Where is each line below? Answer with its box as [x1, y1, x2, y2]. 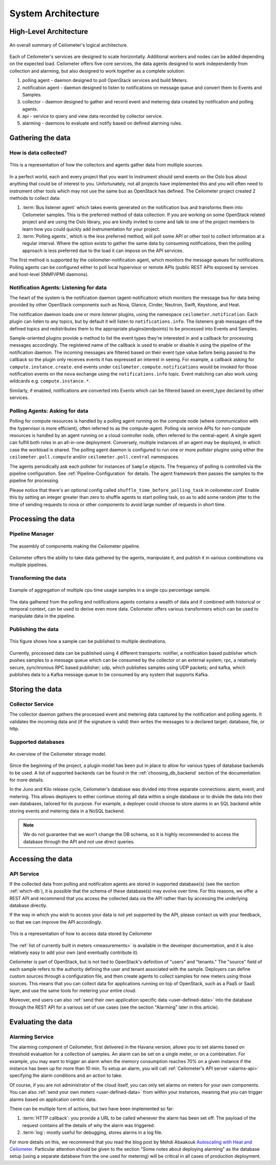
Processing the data [9, 515, 75, 524]
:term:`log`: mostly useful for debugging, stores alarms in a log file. [22, 1130, 163, 1136]
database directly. [9, 902, 48, 909]
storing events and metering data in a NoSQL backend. [9, 807, 125, 814]
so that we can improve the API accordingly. [9, 919, 102, 925]
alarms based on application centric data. [9, 1096, 97, 1102]
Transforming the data [9, 574, 66, 581]
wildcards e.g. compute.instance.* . [9, 378, 90, 384]
